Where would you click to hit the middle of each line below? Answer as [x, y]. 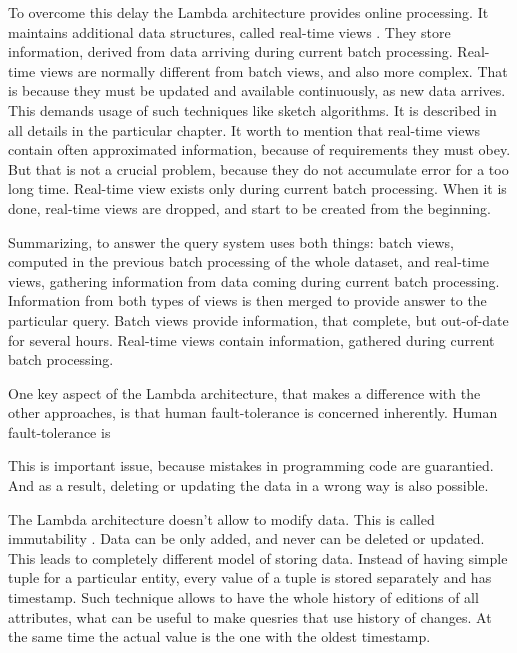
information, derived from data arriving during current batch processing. [230, 51]
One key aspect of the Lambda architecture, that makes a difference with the [244, 392]
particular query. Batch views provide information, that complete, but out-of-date [258, 319]
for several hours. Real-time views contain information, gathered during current [251, 339]
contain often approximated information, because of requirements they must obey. [259, 149]
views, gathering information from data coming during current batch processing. [254, 280]
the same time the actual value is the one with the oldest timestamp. [219, 636]
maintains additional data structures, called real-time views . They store [229, 31]
